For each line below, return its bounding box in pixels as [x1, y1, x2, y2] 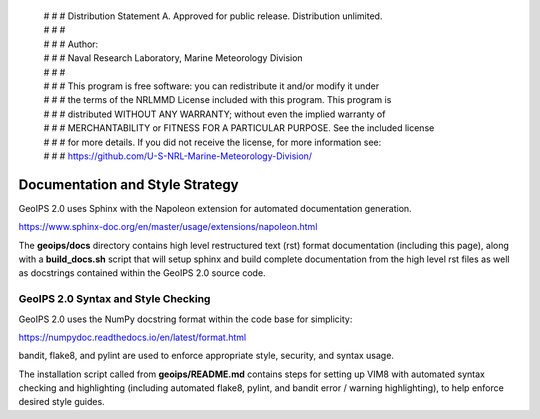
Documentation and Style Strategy [18, 176, 239, 193]
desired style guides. [18, 396, 105, 408]
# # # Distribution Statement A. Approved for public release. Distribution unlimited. [43, 10, 383, 22]
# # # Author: [43, 38, 99, 50]
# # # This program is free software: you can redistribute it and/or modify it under [43, 80, 380, 92]
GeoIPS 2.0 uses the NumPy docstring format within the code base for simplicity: [18, 313, 353, 325]
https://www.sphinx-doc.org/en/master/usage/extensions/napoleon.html [18, 221, 318, 233]
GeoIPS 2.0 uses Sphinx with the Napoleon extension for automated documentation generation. [18, 202, 412, 214]
